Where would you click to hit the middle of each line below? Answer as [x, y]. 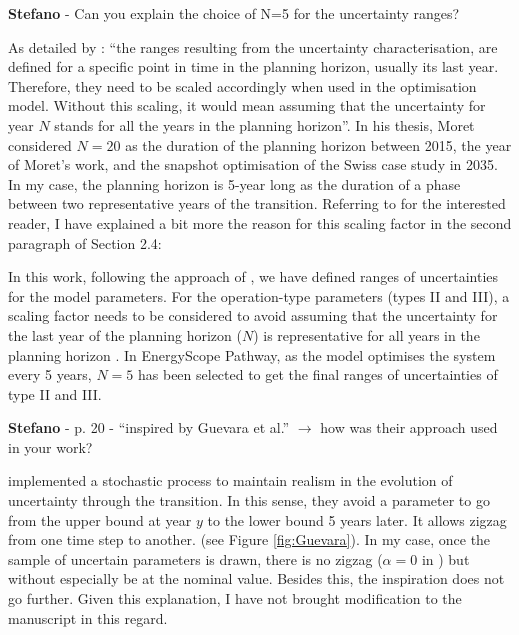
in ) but [445, 558]
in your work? [50, 446]
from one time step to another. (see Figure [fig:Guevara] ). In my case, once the [249, 539]
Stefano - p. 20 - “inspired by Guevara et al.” [149, 427]
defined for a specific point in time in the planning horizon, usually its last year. [253, 66]
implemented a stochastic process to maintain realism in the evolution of [230, 480]
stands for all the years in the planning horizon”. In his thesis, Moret [264, 124]
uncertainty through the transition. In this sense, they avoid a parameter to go [249, 500]
